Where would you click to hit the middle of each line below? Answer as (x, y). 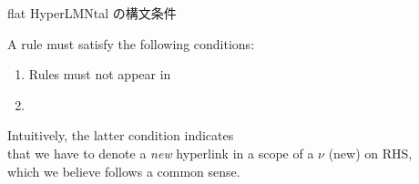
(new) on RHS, (370, 153)
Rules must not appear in (100, 74)
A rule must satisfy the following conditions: (131, 43)
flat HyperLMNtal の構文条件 (92, 13)
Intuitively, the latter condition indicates (121, 135)
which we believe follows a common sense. (124, 171)
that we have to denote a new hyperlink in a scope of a (161, 153)
